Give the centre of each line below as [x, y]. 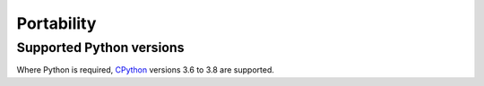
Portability [56, 23]
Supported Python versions [100, 47]
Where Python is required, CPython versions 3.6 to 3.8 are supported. [146, 70]
